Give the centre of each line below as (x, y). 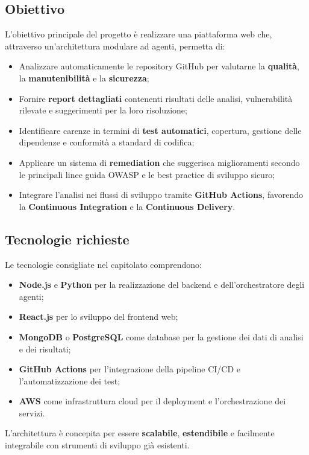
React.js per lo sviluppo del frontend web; (98, 317)
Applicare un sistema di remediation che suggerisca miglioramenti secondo (159, 162)
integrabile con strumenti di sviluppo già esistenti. (97, 445)
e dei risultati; (45, 348)
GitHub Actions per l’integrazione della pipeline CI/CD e (130, 369)
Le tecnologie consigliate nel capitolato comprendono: (103, 264)
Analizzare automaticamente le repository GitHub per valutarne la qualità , (159, 66)
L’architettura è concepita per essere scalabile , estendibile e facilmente (140, 433)
